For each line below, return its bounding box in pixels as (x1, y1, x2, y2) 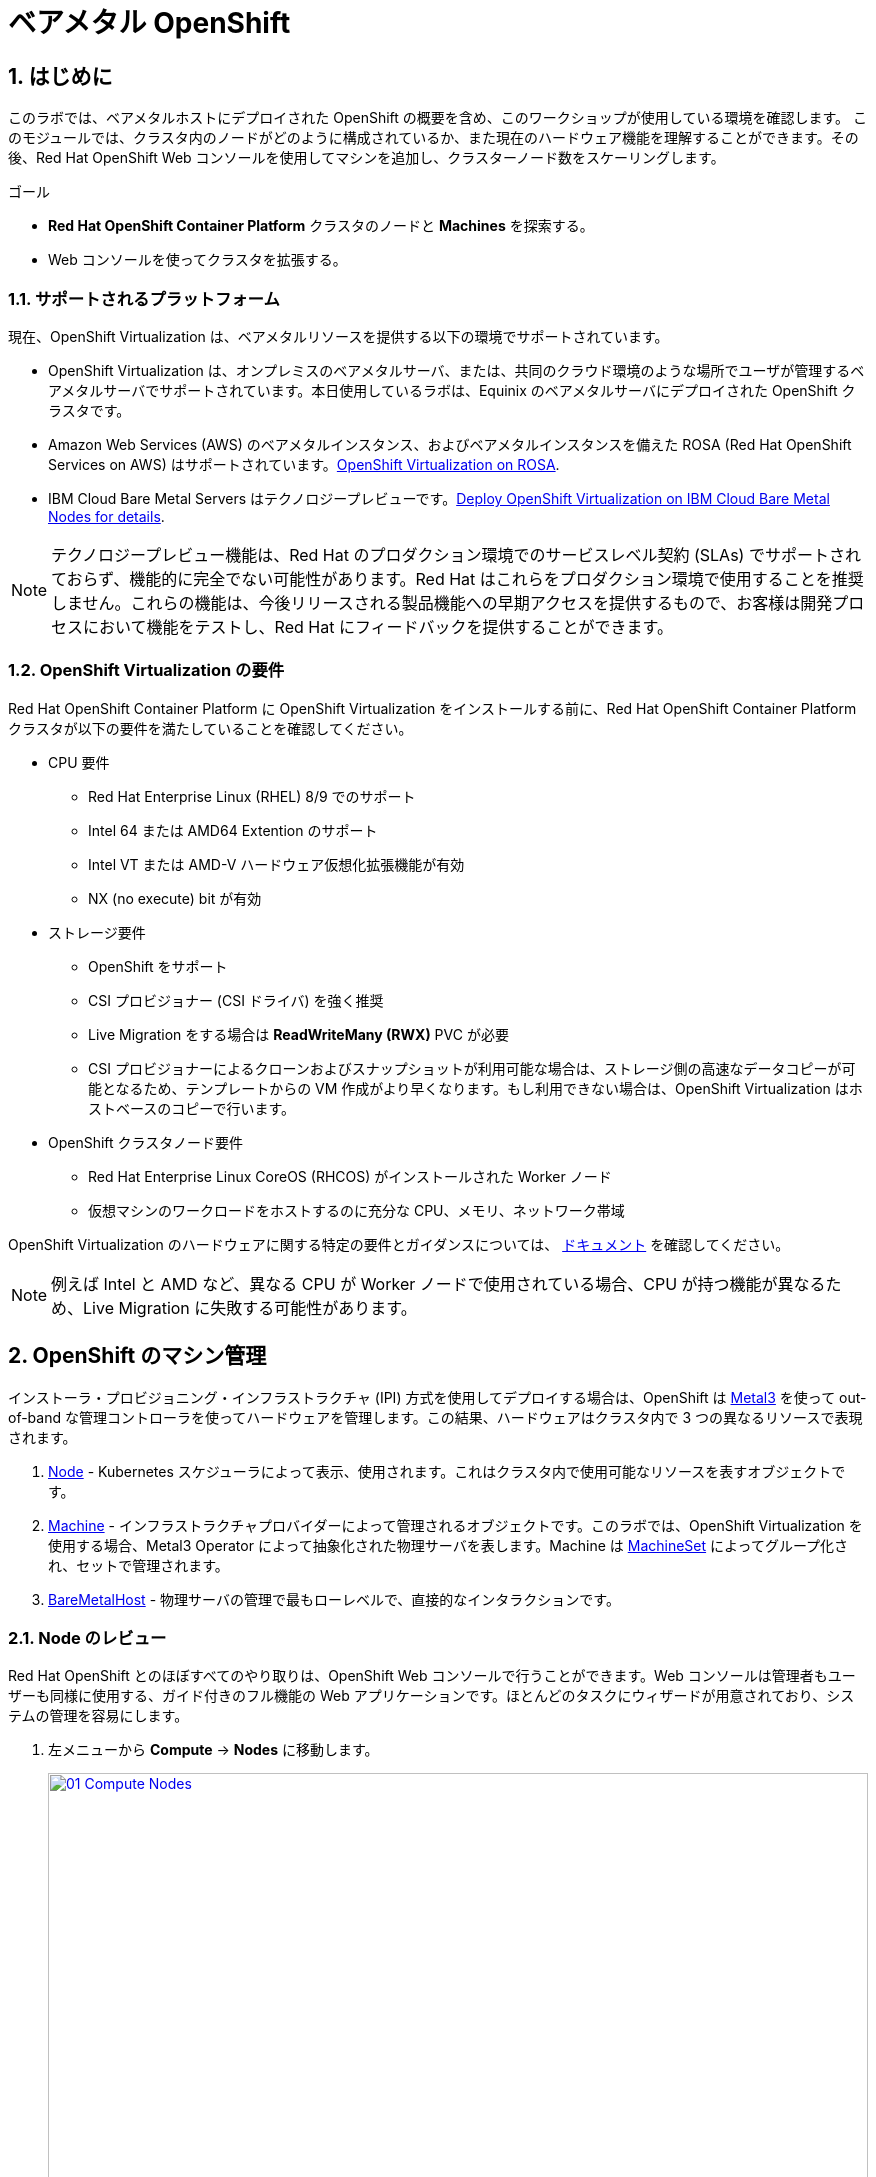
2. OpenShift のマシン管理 (8, 1343, 267, 1369)
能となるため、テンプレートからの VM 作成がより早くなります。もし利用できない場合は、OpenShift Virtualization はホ (88, 1079, 863, 1097)
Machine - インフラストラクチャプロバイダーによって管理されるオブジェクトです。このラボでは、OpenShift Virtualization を (48, 1516, 863, 1534)
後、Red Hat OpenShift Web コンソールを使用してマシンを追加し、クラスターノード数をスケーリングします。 (8, 149, 725, 167)
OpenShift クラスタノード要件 (48, 1133, 243, 1151)
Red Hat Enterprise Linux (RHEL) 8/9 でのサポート (88, 787, 416, 805)
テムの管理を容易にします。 (8, 1707, 189, 1725)
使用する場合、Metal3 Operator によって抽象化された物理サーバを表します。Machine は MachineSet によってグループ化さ (48, 1536, 849, 1554)
